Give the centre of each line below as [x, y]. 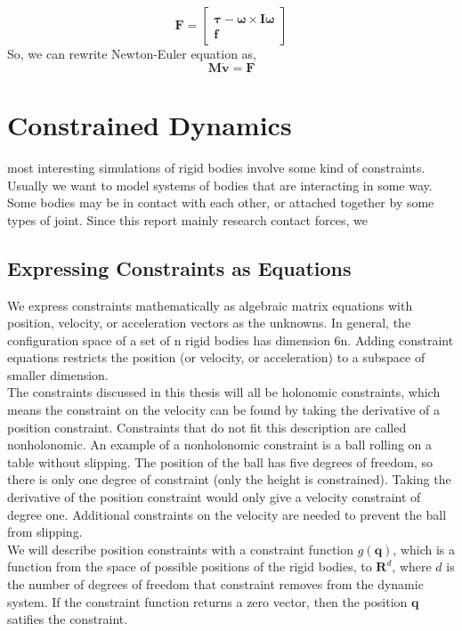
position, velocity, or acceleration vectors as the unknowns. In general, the [209, 323]
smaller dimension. [58, 374]
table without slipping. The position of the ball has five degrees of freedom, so [220, 461]
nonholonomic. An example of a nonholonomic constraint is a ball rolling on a [220, 445]
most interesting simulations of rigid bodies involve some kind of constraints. [216, 167]
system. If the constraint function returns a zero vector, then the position [207, 601]
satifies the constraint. [68, 619]
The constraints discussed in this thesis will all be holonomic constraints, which [224, 392]
